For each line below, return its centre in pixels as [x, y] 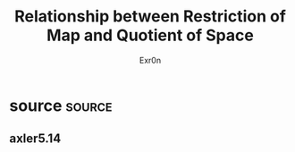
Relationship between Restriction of [150, 17]
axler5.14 [35, 139]
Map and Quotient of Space [150, 35]
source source [61, 106]
